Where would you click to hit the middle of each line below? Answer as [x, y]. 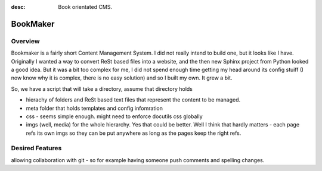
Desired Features [36, 148]
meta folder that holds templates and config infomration [95, 108]
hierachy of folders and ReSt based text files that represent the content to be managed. [133, 100]
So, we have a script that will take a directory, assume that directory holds [102, 88]
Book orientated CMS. [85, 7]
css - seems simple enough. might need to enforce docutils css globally [114, 116]
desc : [18, 7]
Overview [25, 41]
